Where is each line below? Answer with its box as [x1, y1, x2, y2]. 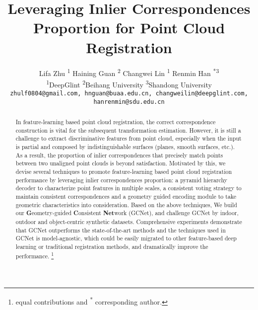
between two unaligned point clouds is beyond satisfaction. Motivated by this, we [15, 159, 226, 167]
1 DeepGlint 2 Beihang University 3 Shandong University [46, 77, 212, 89]
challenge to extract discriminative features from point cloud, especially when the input [15, 134, 242, 143]
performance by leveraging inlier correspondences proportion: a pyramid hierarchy [15, 175, 228, 184]
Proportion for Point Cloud [33, 17, 225, 38]
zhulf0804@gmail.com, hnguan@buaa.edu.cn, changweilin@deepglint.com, [10, 90, 248, 97]
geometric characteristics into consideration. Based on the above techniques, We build [15, 200, 237, 209]
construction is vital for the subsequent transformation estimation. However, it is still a [15, 126, 241, 134]
